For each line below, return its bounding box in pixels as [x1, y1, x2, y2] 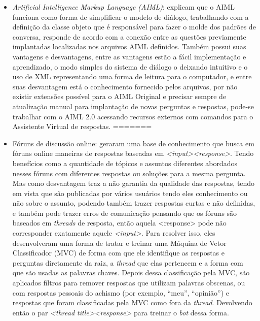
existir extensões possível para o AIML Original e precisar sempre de [12, 91, 227, 102]
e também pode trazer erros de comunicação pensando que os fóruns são [12, 207, 237, 218]
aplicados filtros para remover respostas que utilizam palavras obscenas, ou [12, 277, 245, 288]
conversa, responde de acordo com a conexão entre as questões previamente [12, 31, 246, 42]
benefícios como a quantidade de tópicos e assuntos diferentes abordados [12, 157, 237, 168]
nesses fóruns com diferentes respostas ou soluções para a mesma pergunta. [12, 168, 246, 178]
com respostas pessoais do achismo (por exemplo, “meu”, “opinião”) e [12, 287, 229, 298]
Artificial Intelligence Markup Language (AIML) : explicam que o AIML [12, 2, 235, 12]
